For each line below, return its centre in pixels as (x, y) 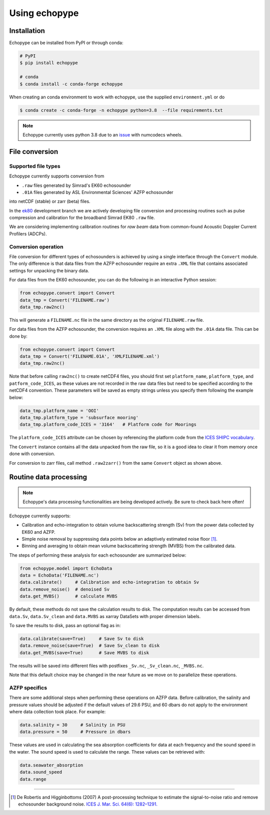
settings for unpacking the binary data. (49, 270)
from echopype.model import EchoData (66, 568)
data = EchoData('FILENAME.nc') (59, 575)
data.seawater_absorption (51, 765)
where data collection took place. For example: (57, 712)
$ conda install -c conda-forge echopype (71, 84)
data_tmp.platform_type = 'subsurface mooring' (79, 417)
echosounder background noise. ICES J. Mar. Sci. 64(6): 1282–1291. (88, 804)
